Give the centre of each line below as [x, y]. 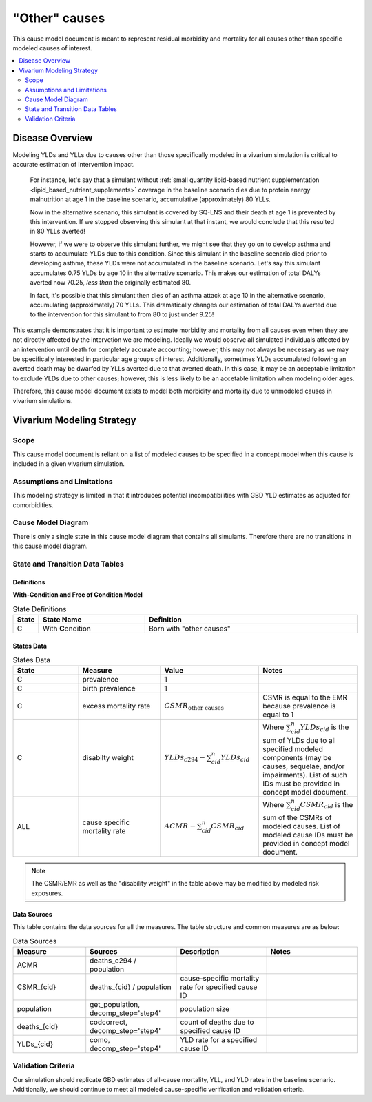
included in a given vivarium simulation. [69, 464]
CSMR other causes [194, 707]
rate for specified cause [219, 987]
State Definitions [40, 609]
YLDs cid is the [324, 728]
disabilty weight [108, 758]
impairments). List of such [305, 775]
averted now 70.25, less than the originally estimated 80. [111, 283]
